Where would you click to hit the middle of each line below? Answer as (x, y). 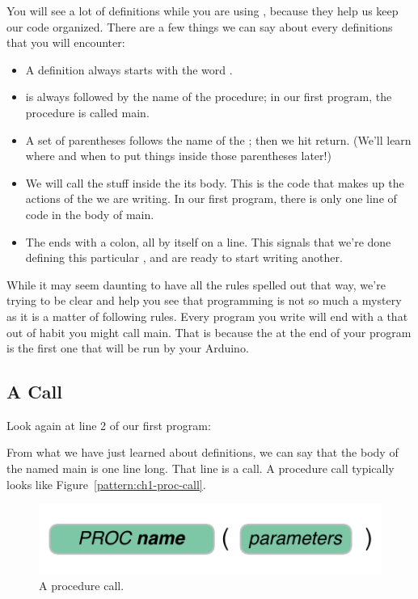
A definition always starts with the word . (129, 69)
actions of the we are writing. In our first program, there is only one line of (211, 198)
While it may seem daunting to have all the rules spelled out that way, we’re (196, 284)
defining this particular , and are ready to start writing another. (184, 257)
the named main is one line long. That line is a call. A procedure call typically (201, 468)
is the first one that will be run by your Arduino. (128, 348)
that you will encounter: (66, 42)
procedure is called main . (87, 112)
